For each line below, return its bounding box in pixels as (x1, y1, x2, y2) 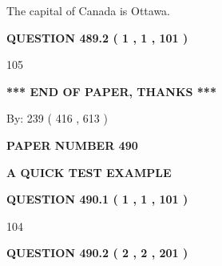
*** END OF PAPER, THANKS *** (6, 83, 216, 99)
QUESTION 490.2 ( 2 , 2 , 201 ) (6, 244, 188, 261)
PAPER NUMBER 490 (6, 136, 138, 153)
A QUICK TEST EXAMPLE (6, 163, 172, 180)
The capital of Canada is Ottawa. (6, 2, 171, 18)
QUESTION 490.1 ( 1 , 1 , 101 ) (6, 191, 188, 208)
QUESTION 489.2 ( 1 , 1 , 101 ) (6, 29, 188, 46)
